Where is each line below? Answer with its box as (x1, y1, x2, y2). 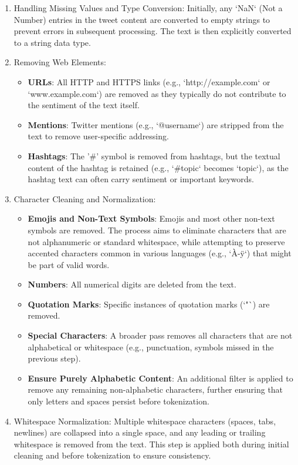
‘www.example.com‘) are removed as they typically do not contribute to (28, 87, 286, 99)
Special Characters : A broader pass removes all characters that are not (28, 329, 293, 342)
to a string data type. (13, 36, 91, 48)
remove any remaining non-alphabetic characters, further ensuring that (28, 383, 283, 396)
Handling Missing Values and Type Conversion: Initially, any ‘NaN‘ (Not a (13, 2, 283, 14)
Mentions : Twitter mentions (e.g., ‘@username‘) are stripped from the (28, 118, 284, 131)
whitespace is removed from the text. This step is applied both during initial (13, 437, 289, 450)
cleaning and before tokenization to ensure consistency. (13, 449, 211, 461)
